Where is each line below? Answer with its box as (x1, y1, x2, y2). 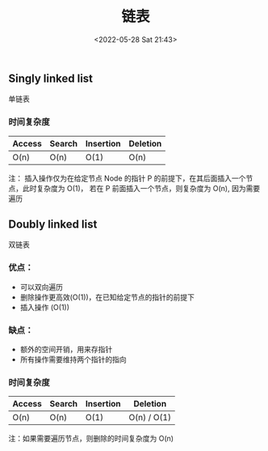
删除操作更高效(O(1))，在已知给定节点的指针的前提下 (19, 292, 195, 302)
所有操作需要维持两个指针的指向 (19, 355, 127, 364)
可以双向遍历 (19, 282, 63, 291)
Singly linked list (8, 71, 94, 85)
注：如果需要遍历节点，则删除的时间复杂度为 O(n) (8, 434, 174, 444)
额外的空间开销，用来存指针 (19, 345, 113, 355)
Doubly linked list (8, 218, 98, 232)
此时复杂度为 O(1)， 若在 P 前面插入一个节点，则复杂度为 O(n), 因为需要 (22, 183, 261, 193)
